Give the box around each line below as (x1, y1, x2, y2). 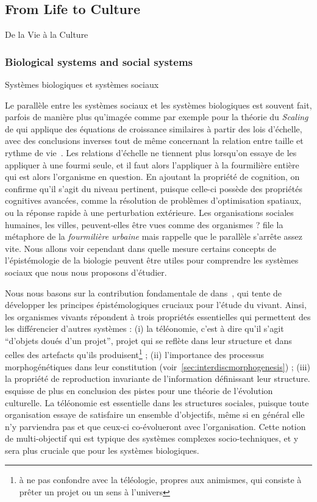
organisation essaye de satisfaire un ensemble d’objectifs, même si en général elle (5, 408, 305, 421)
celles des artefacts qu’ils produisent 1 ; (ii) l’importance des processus (5, 346, 265, 361)
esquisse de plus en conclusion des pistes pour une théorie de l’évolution (5, 384, 273, 396)
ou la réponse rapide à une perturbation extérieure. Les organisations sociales (5, 206, 294, 218)
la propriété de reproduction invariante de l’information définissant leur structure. (5, 372, 310, 385)
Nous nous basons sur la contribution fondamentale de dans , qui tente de (5, 286, 282, 299)
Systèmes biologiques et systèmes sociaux (5, 78, 159, 91)
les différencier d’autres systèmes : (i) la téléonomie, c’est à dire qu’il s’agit (5, 322, 284, 335)
